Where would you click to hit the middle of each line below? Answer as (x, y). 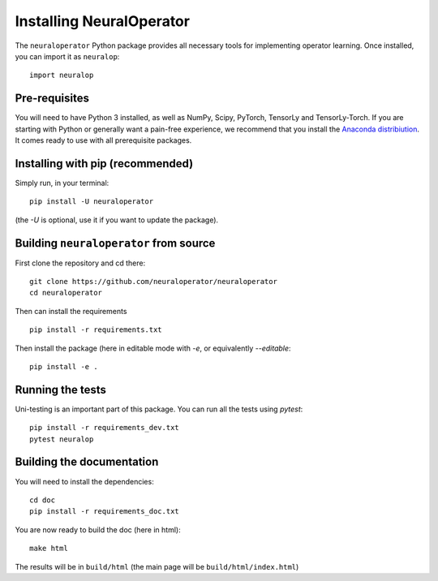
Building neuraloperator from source (115, 243)
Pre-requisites (52, 99)
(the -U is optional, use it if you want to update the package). (117, 220)
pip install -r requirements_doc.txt (105, 512)
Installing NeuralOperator (103, 21)
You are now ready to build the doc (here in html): (98, 529)
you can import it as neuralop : (67, 56)
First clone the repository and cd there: (80, 263)
